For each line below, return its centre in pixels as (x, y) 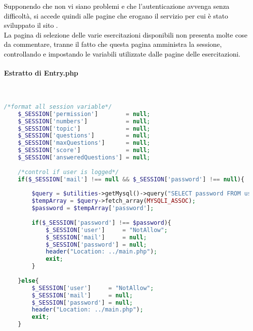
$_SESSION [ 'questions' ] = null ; (84, 136)
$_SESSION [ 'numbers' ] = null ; (84, 121)
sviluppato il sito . (31, 25)
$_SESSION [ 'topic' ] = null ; (84, 128)
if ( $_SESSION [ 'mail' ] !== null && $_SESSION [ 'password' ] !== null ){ (131, 179)
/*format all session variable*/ (58, 107)
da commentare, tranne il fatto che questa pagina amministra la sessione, (113, 44)
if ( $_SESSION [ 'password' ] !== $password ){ (101, 223)
